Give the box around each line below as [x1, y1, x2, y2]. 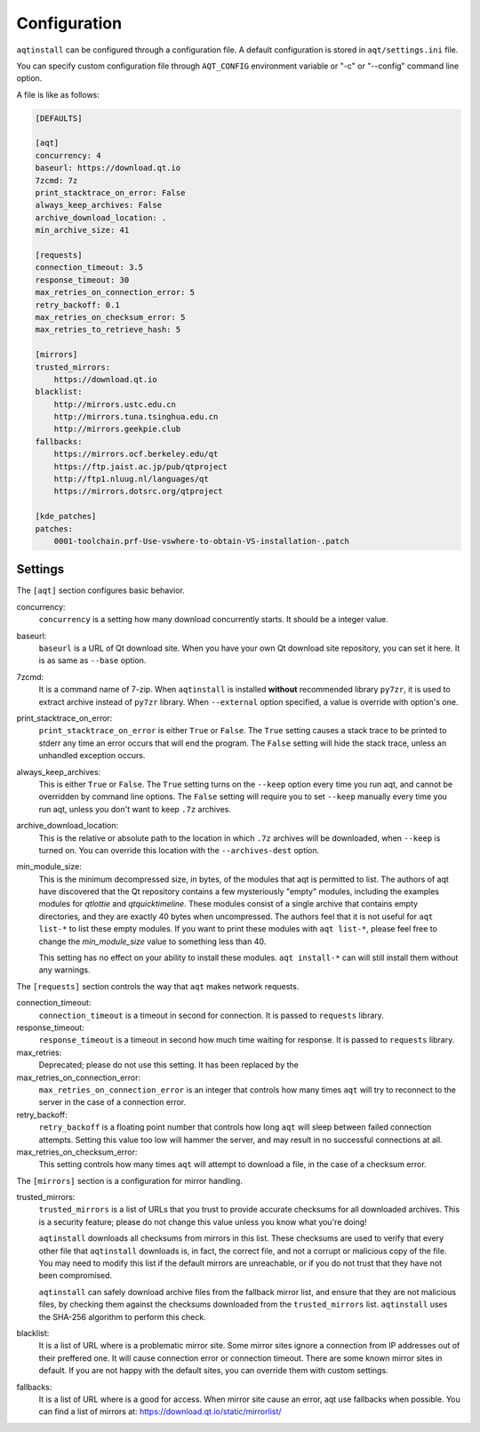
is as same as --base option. [38, 655, 147, 666]
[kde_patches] [35, 511, 97, 522]
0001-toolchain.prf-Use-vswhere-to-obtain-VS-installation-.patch [53, 536, 350, 546]
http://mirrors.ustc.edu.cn [53, 399, 177, 409]
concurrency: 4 [35, 150, 101, 160]
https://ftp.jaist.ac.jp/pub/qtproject [53, 461, 228, 471]
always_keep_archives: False [35, 200, 163, 211]
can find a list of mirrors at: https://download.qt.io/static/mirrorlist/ [38, 1406, 282, 1417]
